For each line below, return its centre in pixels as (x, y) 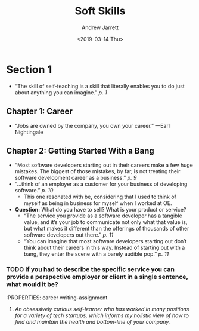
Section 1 (29, 69)
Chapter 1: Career (39, 111)
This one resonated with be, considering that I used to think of (100, 197)
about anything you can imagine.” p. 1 (61, 92)
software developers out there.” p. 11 (69, 235)
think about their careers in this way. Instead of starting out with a (104, 248)
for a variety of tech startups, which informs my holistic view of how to (102, 315)
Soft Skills (100, 11)
